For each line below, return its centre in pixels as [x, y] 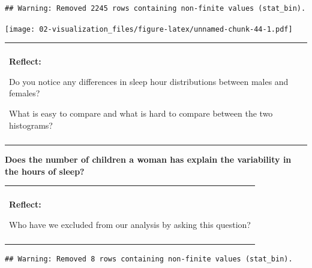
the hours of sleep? [45, 171]
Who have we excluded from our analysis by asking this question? [130, 224]
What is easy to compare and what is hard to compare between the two [141, 113]
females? [25, 93]
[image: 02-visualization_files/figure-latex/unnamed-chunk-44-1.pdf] [149, 29]
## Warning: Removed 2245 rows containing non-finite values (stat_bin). [155, 8]
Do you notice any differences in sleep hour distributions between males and [149, 81]
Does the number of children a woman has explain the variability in [148, 159]
